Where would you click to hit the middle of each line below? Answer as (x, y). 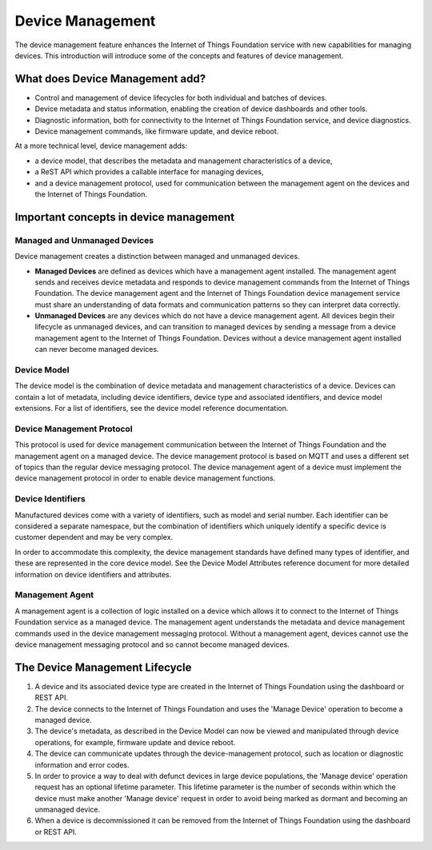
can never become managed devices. (97, 349)
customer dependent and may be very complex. (94, 537)
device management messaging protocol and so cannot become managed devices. (152, 644)
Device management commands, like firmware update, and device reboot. (157, 131)
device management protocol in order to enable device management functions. (145, 478)
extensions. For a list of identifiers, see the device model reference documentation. (152, 409)
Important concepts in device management (125, 217)
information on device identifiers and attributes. (93, 574)
